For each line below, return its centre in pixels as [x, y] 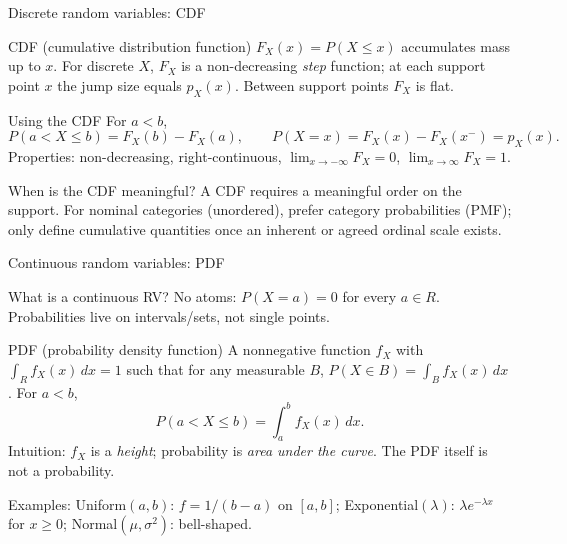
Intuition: [37, 450]
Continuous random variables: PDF [116, 262]
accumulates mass [456, 45]
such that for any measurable [215, 368]
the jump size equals [119, 84]
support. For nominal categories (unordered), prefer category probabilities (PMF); [260, 209]
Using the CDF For [67, 119]
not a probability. [61, 470]
